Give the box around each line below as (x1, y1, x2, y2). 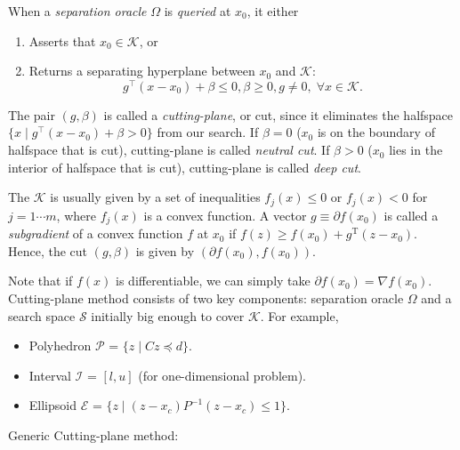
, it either (246, 2, 299, 20)
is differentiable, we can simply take (116, 271, 311, 290)
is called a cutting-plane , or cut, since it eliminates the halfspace (103, 105, 454, 124)
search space (8, 306, 76, 325)
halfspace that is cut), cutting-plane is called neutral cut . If (8, 141, 330, 159)
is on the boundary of (317, 123, 435, 141)
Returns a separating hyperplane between (28, 61, 255, 80)
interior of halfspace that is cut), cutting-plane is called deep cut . (8, 157, 361, 176)
